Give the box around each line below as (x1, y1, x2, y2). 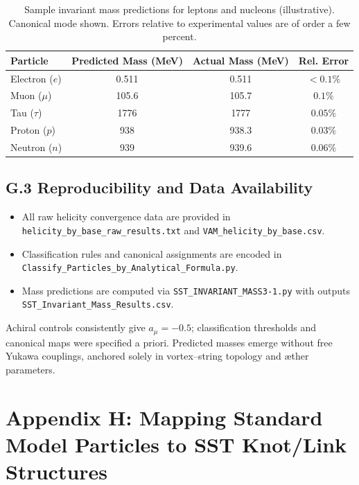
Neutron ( (10, 140, 53, 154)
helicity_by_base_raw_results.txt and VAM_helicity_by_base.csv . (21, 222, 325, 237)
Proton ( (10, 123, 47, 137)
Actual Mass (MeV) (192, 53, 289, 67)
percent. (162, 29, 197, 44)
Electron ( (10, 71, 53, 85)
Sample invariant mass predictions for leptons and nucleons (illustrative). (24, 2, 335, 16)
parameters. (6, 362, 55, 376)
